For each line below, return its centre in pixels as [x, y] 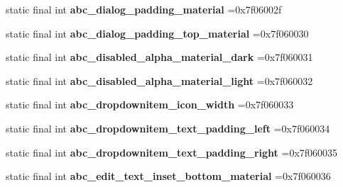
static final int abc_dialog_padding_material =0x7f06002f [144, 9]
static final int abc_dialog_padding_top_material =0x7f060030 [157, 33]
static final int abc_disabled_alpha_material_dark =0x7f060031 [159, 57]
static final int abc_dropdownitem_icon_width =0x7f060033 [150, 104]
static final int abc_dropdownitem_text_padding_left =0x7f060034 [168, 128]
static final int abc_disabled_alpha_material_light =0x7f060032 [159, 80]
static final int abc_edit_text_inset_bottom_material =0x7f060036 [168, 176]
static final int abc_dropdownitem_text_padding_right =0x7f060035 [172, 152]
